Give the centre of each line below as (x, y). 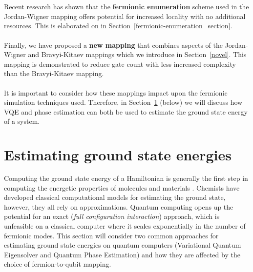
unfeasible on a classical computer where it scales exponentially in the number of (125, 226)
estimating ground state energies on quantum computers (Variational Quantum (123, 245)
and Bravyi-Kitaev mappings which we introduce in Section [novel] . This (137, 54)
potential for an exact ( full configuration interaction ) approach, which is (112, 216)
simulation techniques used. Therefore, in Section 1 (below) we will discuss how (123, 102)
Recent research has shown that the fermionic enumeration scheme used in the (126, 7)
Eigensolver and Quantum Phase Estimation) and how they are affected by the (122, 254)
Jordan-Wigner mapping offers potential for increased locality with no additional (125, 16)
